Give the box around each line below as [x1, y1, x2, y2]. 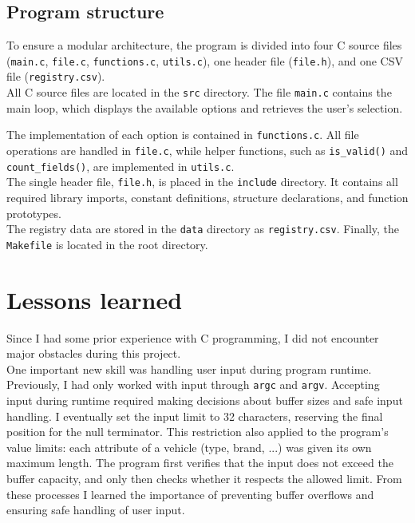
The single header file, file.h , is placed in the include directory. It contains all [6, 173, 398, 190]
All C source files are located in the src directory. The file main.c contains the [6, 84, 392, 101]
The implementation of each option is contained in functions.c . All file [6, 126, 359, 143]
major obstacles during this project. [6, 345, 181, 362]
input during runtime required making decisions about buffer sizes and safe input [6, 392, 403, 409]
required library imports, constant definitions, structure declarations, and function [6, 188, 409, 205]
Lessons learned [6, 283, 183, 315]
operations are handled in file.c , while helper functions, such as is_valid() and [6, 142, 409, 159]
